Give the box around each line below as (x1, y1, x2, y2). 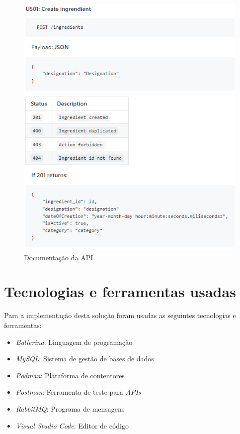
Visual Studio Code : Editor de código (15, 420, 129, 431)
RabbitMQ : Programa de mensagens (15, 403, 125, 414)
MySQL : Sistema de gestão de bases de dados (15, 353, 154, 364)
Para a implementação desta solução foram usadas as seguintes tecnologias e (4, 310, 236, 321)
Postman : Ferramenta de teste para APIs (15, 387, 141, 397)
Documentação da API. (24, 252, 95, 262)
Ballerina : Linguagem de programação (15, 336, 133, 347)
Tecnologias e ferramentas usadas (4, 281, 236, 302)
